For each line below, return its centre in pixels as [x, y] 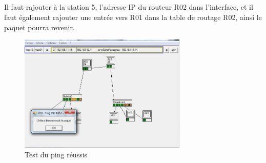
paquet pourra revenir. [39, 27]
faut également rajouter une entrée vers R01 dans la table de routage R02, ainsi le [133, 17]
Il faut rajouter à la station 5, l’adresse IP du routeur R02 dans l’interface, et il [129, 7]
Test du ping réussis [56, 155]
